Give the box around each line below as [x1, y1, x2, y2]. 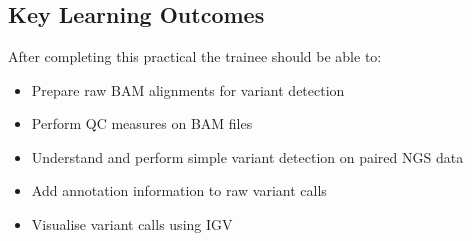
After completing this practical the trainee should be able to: [8, 46, 382, 66]
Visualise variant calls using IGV [31, 213, 233, 234]
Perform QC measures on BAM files [31, 113, 253, 134]
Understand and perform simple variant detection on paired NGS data [31, 146, 464, 167]
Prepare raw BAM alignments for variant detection [31, 79, 345, 100]
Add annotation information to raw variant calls [31, 180, 327, 201]
